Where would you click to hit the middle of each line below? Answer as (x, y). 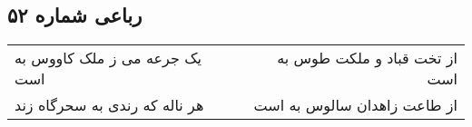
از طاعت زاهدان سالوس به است (355, 105)
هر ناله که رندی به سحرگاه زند (109, 105)
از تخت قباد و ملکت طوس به (367, 58)
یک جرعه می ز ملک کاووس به (108, 58)
